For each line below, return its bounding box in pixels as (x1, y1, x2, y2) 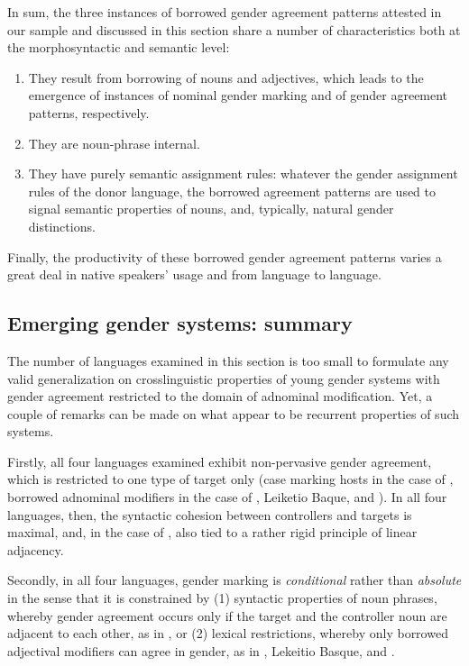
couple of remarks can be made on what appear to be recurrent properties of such (7, 404, 460, 423)
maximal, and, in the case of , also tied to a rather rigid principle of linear (7, 523, 418, 542)
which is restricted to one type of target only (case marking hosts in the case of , (7, 470, 454, 488)
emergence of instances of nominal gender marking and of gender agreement (28, 86, 448, 105)
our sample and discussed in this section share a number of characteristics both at (7, 20, 461, 39)
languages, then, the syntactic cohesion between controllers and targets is (7, 505, 412, 524)
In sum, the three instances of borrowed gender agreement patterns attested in (7, 3, 442, 21)
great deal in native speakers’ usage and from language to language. (7, 265, 382, 284)
